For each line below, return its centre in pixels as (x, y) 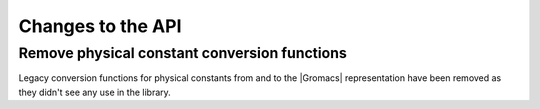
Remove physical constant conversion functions (182, 53)
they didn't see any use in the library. (95, 92)
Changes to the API (100, 26)
